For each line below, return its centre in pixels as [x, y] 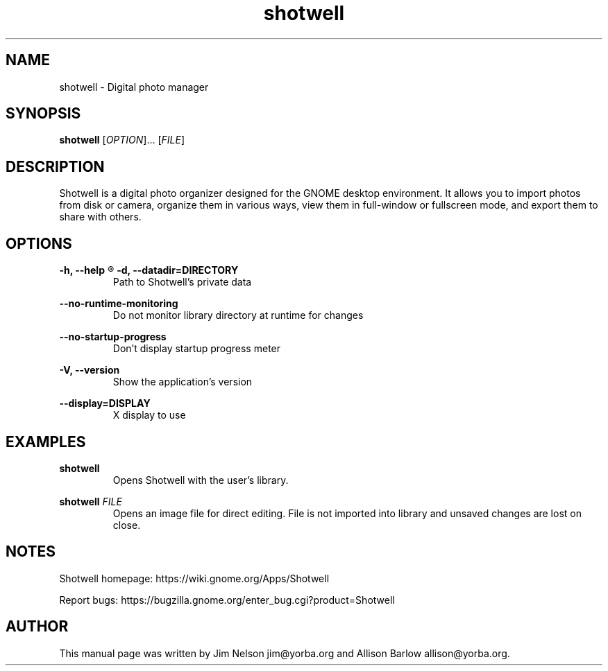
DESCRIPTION [55, 166]
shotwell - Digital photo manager [134, 87]
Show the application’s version [183, 382]
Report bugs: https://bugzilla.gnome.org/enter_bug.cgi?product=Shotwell [227, 600]
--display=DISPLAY [105, 403]
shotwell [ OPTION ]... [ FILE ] [122, 140]
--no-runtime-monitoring [119, 304]
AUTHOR [37, 627]
